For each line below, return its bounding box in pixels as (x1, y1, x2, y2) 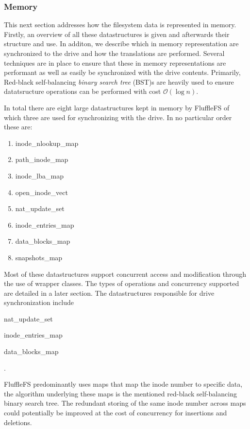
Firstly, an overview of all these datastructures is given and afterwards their (4, 29, 230, 39)
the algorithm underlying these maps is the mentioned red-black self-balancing (4, 388, 237, 398)
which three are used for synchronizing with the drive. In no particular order (4, 112, 232, 122)
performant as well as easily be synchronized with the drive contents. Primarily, (4, 67, 241, 77)
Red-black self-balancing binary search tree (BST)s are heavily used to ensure (4, 76, 234, 87)
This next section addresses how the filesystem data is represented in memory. (4, 19, 236, 30)
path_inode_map (15, 154, 68, 164)
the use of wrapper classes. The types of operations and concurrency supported (4, 278, 239, 288)
